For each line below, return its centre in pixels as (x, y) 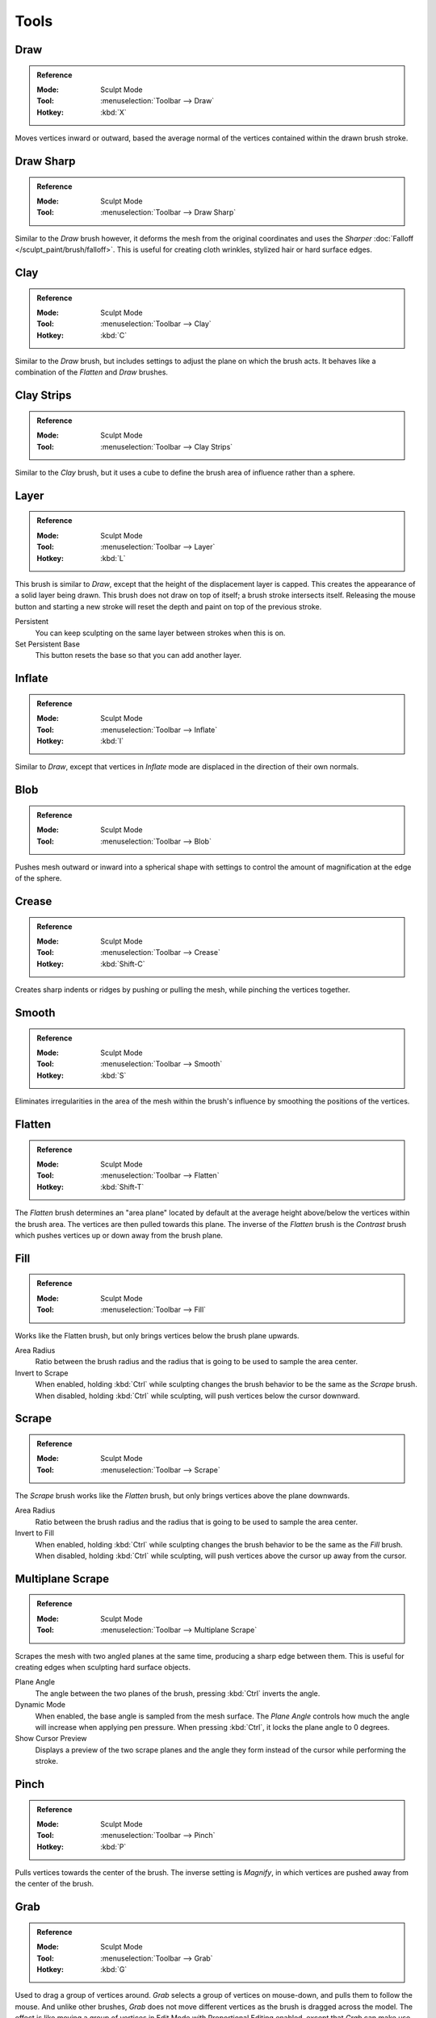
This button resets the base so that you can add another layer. (138, 655)
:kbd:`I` (112, 741)
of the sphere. (38, 878)
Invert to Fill (34, 1533)
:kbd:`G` (114, 1970)
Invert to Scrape (42, 1373)
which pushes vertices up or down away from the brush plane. (119, 1235)
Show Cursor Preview (51, 1739)
